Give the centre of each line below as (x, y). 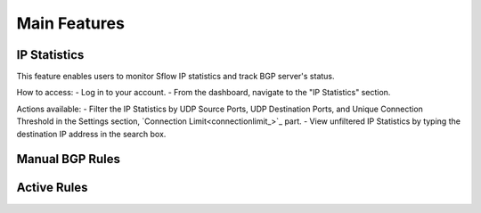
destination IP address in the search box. (91, 134)
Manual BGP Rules (68, 159)
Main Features (70, 23)
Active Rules (52, 188)
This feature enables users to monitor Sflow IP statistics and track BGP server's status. (175, 77)
